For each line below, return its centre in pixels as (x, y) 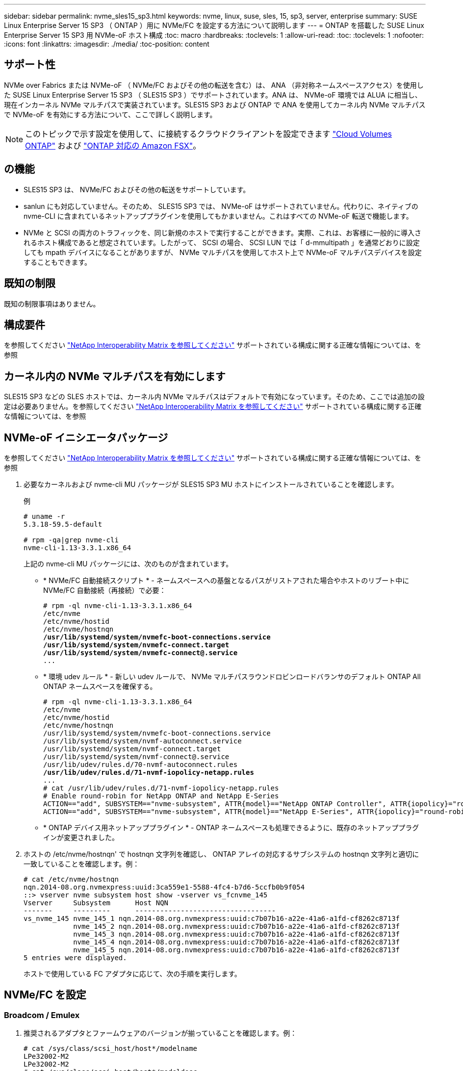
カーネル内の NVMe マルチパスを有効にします (115, 376)
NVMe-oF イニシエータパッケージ (86, 437)
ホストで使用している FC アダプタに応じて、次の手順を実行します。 (132, 974)
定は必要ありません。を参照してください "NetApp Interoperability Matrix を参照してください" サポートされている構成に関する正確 (213, 407)
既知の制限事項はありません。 (52, 304)
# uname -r (44, 517)
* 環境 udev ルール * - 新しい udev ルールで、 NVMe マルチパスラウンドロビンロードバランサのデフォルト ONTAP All (232, 677)
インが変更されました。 (81, 838)
